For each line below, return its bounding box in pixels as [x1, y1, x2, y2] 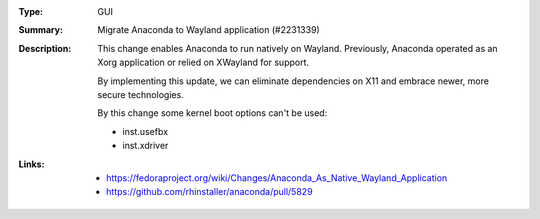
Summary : [18, 24, 64, 36]
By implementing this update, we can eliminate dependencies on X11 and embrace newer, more [97, 75, 490, 87]
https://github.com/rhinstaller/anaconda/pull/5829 [106, 186, 314, 198]
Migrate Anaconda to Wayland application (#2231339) [97, 24, 320, 36]
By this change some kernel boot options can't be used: [97, 107, 328, 119]
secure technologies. [97, 88, 184, 100]
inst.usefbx [122, 125, 169, 137]
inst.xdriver [122, 140, 169, 152]
